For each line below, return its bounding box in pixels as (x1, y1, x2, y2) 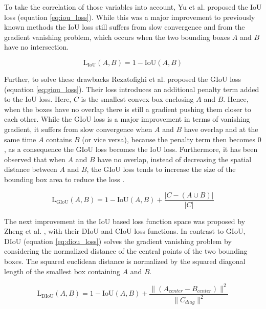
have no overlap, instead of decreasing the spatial (97, 153, 252, 164)
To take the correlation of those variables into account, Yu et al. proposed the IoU (4, 2, 262, 12)
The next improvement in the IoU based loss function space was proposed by (4, 215, 246, 226)
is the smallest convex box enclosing (81, 94, 194, 104)
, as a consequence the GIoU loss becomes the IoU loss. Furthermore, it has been (4, 144, 258, 154)
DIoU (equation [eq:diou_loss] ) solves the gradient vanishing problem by (4, 235, 232, 246)
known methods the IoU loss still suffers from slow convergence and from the (4, 21, 245, 32)
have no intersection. (4, 41, 69, 52)
